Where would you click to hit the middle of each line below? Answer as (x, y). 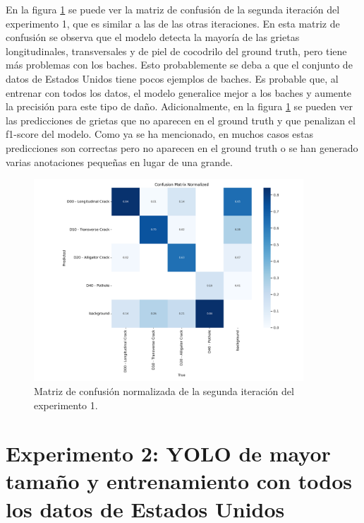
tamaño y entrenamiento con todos (179, 481)
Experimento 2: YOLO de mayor (168, 453)
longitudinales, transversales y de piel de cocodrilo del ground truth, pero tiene (176, 51)
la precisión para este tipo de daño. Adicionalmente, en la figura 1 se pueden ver (179, 106)
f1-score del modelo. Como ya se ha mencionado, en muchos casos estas (160, 134)
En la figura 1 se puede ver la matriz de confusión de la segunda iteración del (173, 9)
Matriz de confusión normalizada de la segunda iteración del (164, 390)
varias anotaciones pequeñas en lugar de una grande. (119, 161)
